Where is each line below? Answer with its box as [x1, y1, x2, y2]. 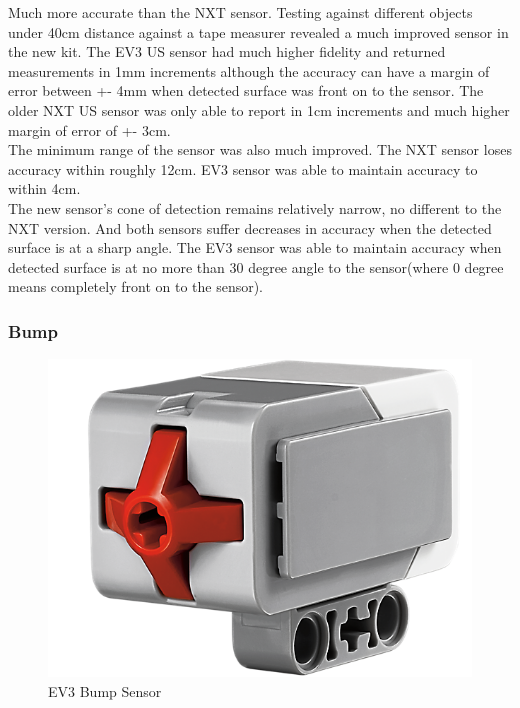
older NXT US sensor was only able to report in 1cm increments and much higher [8, 99, 510, 120]
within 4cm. [8, 178, 81, 199]
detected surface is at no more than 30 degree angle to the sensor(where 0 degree [8, 256, 504, 277]
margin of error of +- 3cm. [8, 119, 171, 140]
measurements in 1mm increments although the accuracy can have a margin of [8, 60, 490, 81]
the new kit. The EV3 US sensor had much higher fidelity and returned [8, 41, 446, 62]
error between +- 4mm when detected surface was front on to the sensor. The [8, 80, 484, 101]
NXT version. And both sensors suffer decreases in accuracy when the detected [8, 217, 492, 238]
